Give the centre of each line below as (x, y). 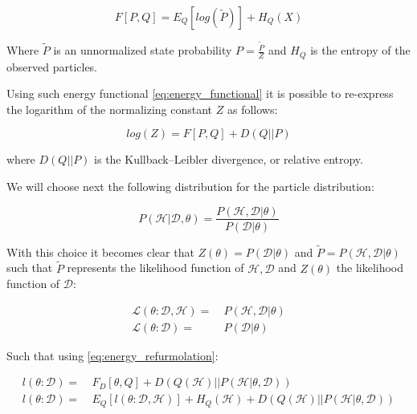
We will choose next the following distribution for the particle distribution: (190, 186)
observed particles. (52, 66)
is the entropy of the (360, 50)
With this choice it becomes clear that (100, 252)
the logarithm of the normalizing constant (110, 109)
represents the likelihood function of (155, 268)
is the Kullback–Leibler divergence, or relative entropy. (229, 159)
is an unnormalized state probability (143, 50)
